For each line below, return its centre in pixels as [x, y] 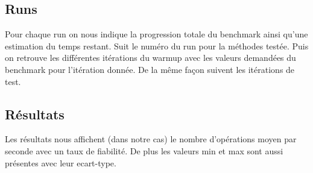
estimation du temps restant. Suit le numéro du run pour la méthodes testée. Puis [157, 46]
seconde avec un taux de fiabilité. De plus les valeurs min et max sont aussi [144, 150]
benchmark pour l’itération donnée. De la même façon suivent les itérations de [150, 69]
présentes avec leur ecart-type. [61, 162]
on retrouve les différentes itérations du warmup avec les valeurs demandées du [150, 58]
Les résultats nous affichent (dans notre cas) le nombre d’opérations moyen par [151, 139]
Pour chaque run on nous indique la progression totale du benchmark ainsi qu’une [156, 34]
